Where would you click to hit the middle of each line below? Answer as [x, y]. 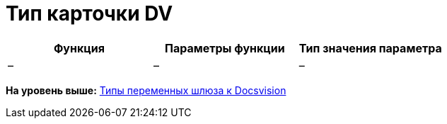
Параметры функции [225, 48]
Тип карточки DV [89, 13]
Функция [79, 48]
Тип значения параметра [370, 48]
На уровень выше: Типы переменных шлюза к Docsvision [146, 90]
